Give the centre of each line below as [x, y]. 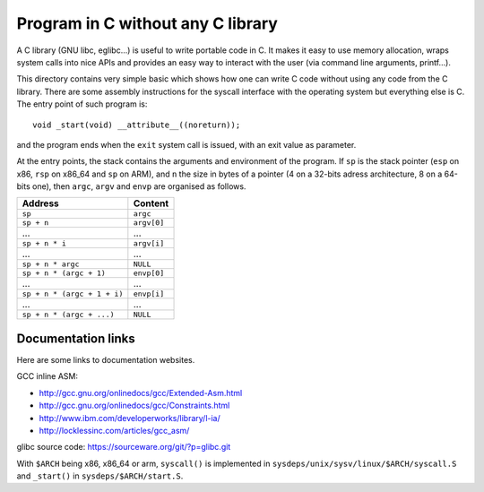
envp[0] [149, 273]
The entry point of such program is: [82, 104]
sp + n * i [44, 243]
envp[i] [149, 294]
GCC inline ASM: [47, 376]
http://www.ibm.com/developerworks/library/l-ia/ [130, 418]
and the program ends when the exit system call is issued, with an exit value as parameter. [186, 144]
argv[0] [149, 223]
